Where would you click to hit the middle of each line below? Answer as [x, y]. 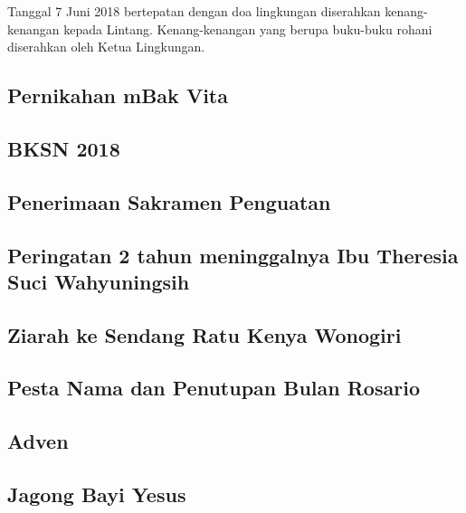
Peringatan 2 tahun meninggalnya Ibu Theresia [233, 255]
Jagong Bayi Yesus [97, 494]
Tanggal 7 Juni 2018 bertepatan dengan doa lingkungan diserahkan [194, 11]
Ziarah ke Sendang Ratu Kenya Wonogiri [204, 334]
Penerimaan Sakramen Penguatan [169, 201]
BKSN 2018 [64, 148]
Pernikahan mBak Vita [118, 95]
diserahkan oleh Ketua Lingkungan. [106, 47]
